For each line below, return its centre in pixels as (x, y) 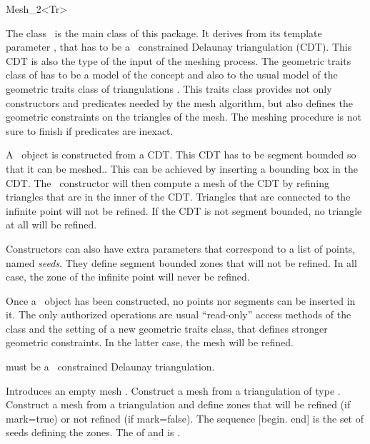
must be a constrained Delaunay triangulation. (110, 367)
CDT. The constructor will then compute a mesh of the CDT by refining (167, 182)
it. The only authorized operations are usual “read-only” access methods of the (179, 314)
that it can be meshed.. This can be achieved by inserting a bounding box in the (182, 168)
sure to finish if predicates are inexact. (90, 130)
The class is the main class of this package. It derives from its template (164, 32)
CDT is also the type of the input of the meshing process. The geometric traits (179, 60)
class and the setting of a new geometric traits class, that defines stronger (167, 328)
